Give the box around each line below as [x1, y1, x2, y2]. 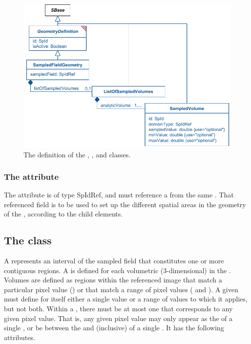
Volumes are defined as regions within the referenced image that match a [4, 275, 222, 285]
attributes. [4, 332, 35, 342]
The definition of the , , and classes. [23, 150, 131, 160]
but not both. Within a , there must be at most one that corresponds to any [4, 303, 233, 313]
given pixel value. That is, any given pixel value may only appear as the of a [4, 313, 233, 323]
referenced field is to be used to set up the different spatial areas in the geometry [4, 199, 246, 209]
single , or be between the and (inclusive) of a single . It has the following [4, 322, 224, 333]
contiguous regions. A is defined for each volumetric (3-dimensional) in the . [4, 265, 231, 275]
